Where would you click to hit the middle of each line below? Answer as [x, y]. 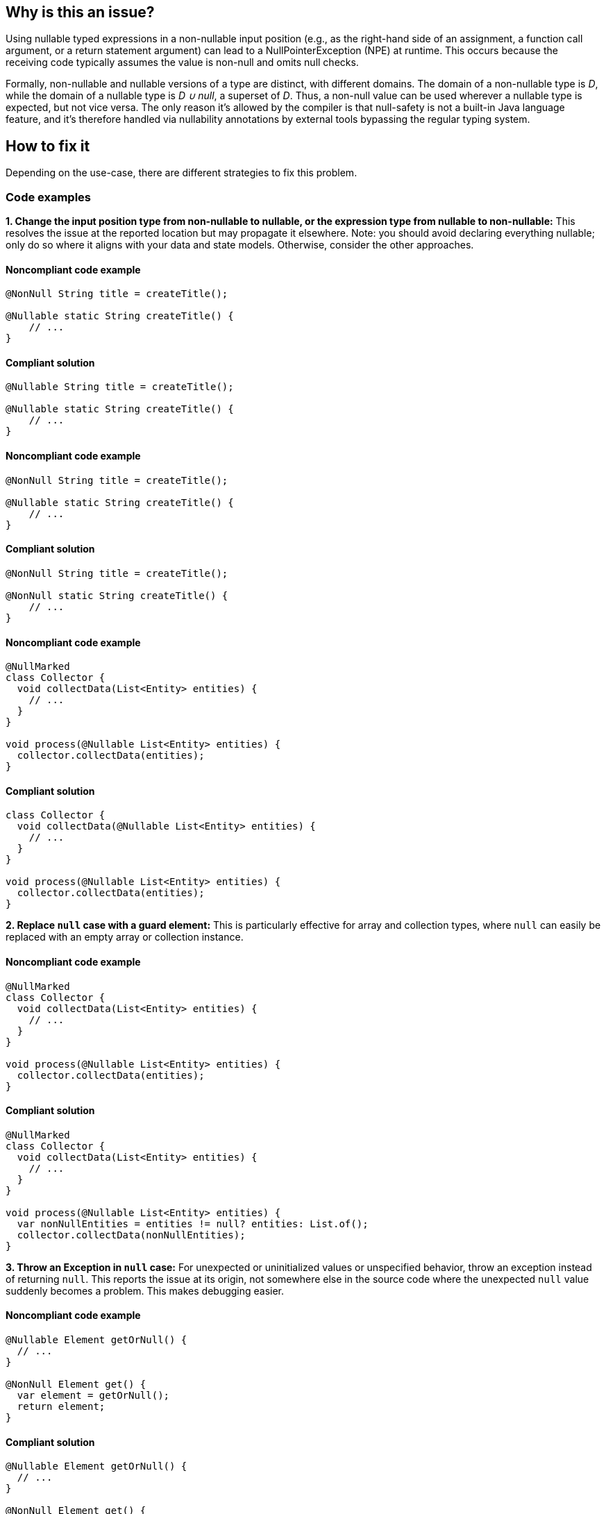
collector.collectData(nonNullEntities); [131, 1235]
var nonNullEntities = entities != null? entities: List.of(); [193, 1223]
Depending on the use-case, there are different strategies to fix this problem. [182, 173]
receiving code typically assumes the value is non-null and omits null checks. [182, 62]
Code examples [49, 197]
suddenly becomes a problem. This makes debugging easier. [145, 1290]
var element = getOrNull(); [93, 1395]
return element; [61, 1406]
